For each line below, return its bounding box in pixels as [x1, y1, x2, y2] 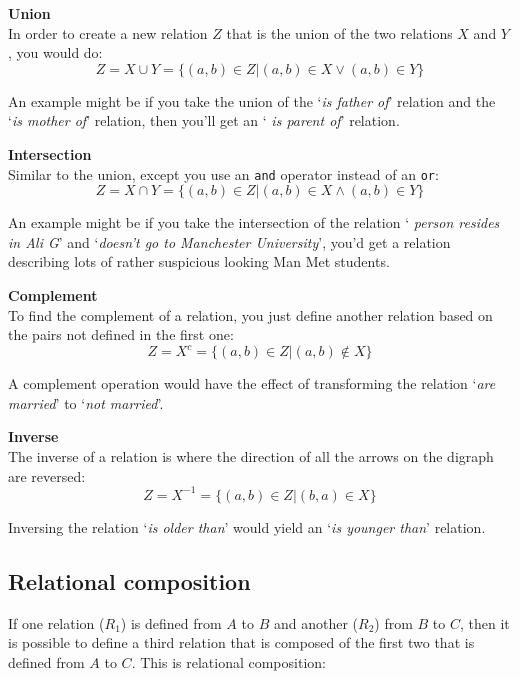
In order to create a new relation [8, 22, 208, 43]
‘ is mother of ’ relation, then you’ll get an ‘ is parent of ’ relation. [8, 110, 400, 131]
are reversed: [8, 465, 86, 486]
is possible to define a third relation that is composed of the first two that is [8, 632, 475, 653]
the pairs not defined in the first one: [8, 324, 234, 345]
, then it [459, 612, 510, 633]
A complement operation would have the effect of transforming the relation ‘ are [8, 373, 496, 394]
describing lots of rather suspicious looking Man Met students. [8, 251, 390, 272]
